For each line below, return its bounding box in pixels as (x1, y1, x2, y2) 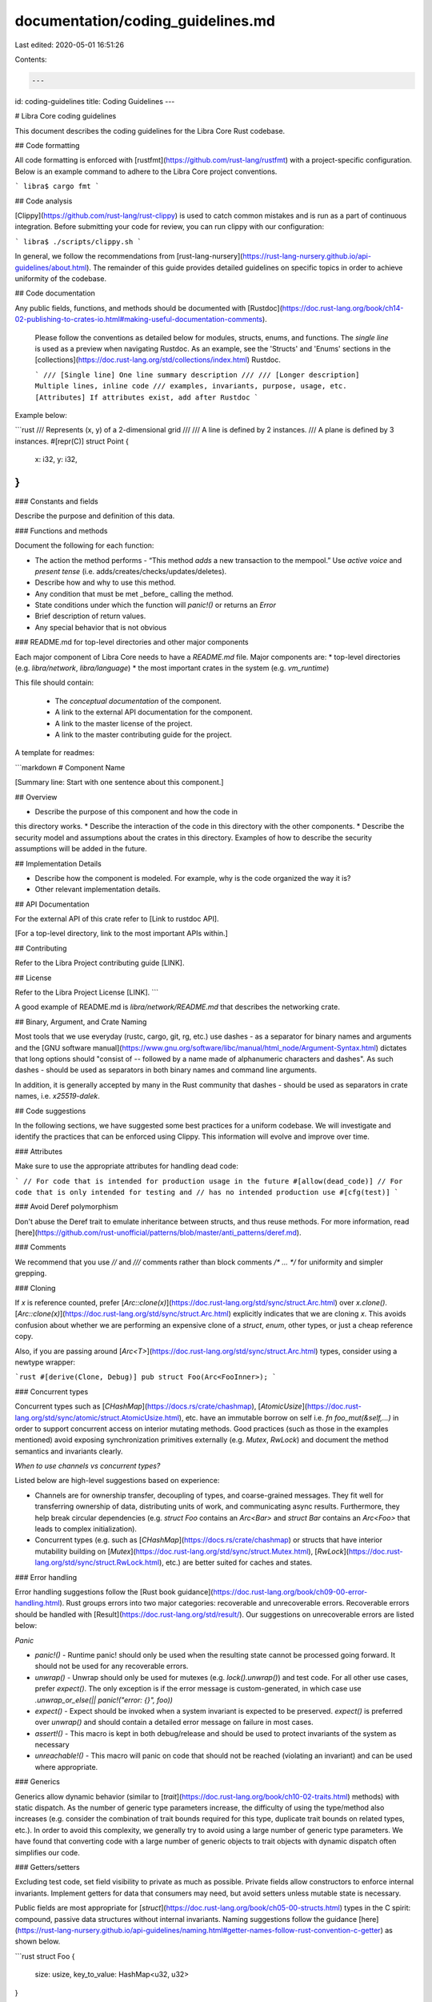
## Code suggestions (14, 1106, 86, 1116)
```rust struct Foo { (14, 1951, 75, 1961)
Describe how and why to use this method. (34, 577, 176, 588)
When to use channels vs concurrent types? (14, 1461, 161, 1471)
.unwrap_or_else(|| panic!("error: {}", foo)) (34, 1694, 174, 1705)
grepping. (14, 1268, 47, 1278)
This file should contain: (14, 677, 94, 688)
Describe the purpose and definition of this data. (14, 511, 175, 521)
